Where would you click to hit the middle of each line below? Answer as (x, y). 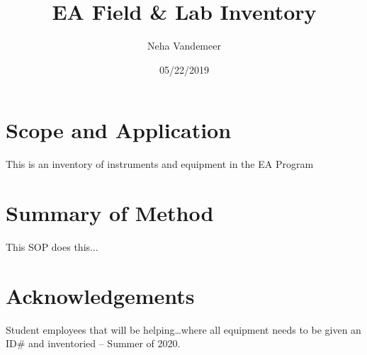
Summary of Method (110, 213)
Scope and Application (119, 130)
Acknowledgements (100, 295)
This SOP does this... (52, 246)
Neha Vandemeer (184, 46)
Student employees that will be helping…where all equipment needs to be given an (183, 329)
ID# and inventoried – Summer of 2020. (93, 343)
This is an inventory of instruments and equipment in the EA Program (160, 164)
